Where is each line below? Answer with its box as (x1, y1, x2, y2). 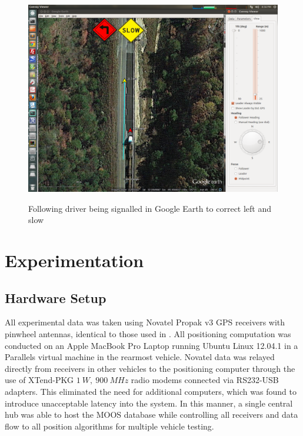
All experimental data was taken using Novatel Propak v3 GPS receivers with (5, 316, 285, 328)
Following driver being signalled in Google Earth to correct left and (28, 202, 272, 214)
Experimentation (5, 248, 144, 272)
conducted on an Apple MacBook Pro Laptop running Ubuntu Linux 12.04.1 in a (5, 339, 298, 351)
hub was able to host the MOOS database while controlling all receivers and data (5, 408, 298, 421)
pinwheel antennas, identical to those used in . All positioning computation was (5, 327, 291, 340)
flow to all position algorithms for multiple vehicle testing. (5, 420, 214, 432)
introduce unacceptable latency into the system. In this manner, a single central (5, 397, 293, 409)
